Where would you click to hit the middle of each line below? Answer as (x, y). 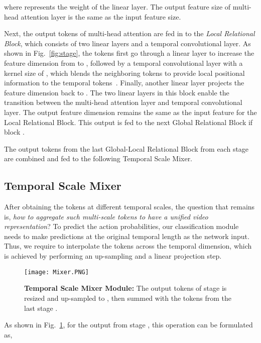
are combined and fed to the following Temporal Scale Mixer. (98, 158)
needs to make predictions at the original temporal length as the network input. (127, 236)
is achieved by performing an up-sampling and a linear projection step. (113, 256)
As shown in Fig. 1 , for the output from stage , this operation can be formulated (128, 325)
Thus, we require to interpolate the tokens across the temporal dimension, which (128, 246)
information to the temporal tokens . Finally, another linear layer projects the (124, 83)
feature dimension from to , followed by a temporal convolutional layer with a (123, 63)
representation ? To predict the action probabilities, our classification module (121, 226)
